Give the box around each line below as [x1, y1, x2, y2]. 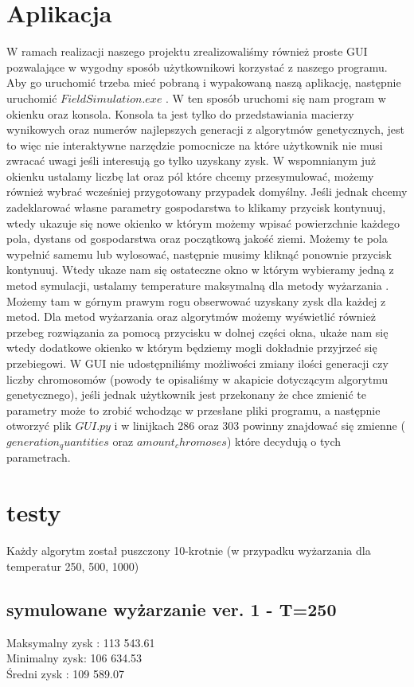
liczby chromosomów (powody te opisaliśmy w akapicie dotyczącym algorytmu [6, 370, 388, 387]
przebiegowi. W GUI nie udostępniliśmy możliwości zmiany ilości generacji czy [6, 355, 389, 371]
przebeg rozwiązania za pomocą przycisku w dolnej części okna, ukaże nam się [6, 323, 389, 340]
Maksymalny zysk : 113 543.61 [6, 634, 155, 650]
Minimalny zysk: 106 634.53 [6, 650, 143, 666]
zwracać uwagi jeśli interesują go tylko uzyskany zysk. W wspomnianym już [6, 152, 376, 169]
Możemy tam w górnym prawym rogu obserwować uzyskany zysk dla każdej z [6, 292, 386, 309]
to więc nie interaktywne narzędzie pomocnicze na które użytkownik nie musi [6, 136, 383, 153]
